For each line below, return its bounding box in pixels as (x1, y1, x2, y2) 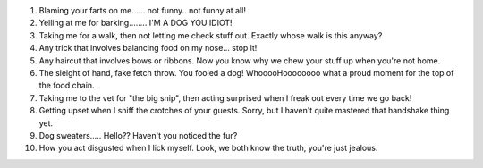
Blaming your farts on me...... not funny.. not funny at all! (38, 5, 246, 15)
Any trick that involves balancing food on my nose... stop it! (38, 43, 258, 54)
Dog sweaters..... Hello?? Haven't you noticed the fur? (38, 130, 238, 140)
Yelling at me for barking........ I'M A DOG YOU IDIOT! (38, 18, 233, 29)
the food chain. (38, 80, 95, 91)
